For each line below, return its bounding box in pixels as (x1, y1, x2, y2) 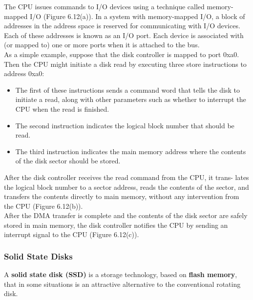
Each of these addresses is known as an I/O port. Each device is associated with (4, 30, 244, 40)
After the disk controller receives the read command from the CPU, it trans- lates (4, 172, 249, 182)
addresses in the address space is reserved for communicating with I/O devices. (4, 20, 240, 31)
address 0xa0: (4, 68, 44, 79)
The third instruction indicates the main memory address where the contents (15, 146, 246, 156)
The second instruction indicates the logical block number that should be (15, 120, 234, 130)
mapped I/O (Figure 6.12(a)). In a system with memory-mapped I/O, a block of (4, 11, 245, 21)
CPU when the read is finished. (15, 103, 109, 114)
